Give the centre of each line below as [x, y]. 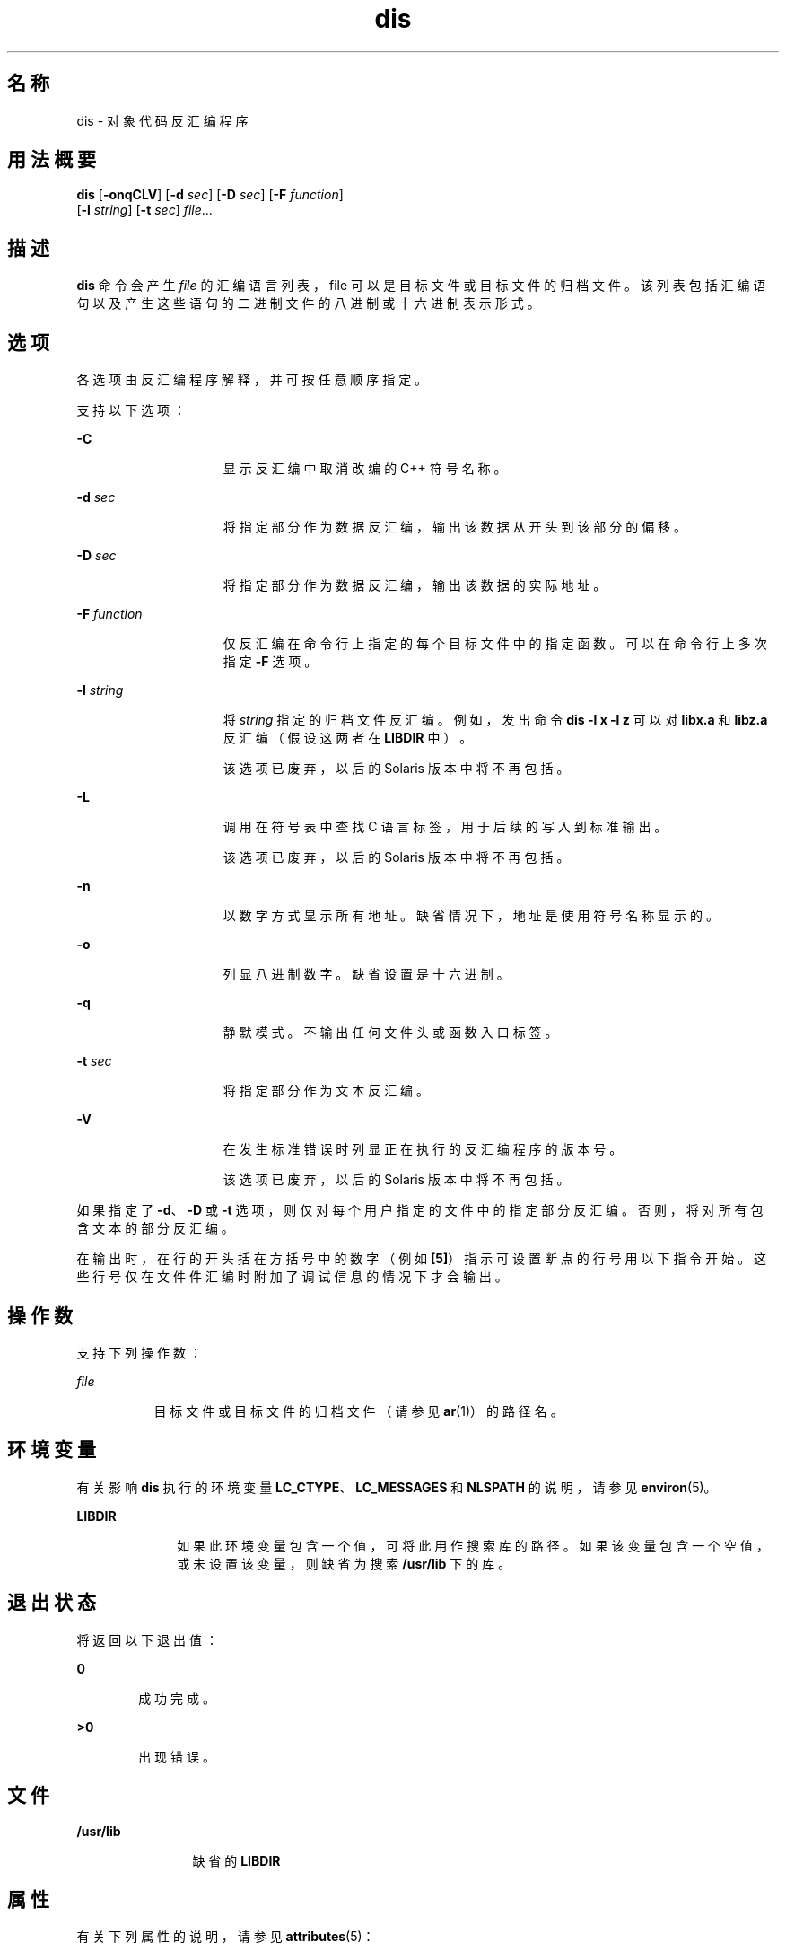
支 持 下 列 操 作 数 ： [139, 1352]
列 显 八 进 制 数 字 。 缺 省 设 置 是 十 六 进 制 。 [366, 974]
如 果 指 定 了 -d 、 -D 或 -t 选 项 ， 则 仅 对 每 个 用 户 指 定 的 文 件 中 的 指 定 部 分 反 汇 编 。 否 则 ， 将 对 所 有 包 [420, 1210]
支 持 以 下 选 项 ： [131, 410]
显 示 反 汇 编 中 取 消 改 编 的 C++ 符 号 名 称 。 [365, 469]
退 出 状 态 [52, 1603]
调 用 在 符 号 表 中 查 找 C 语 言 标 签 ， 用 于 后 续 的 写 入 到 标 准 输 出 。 [445, 827]
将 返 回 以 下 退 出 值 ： [147, 1639]
